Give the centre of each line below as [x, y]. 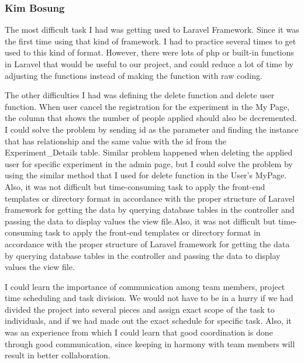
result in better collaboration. [58, 355]
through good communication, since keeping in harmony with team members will [150, 343]
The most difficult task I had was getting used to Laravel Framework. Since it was [152, 30]
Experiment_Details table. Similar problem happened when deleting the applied [149, 152]
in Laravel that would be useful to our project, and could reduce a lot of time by [149, 64]
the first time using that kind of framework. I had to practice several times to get [151, 41]
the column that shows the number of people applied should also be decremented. [151, 118]
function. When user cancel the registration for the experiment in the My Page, [147, 106]
